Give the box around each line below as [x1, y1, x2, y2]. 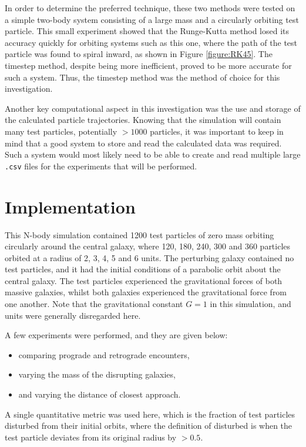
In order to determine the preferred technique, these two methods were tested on [5, 2, 295, 14]
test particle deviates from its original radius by [5, 431, 177, 443]
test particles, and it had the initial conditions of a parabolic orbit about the [5, 263, 281, 275]
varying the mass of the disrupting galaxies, [18, 368, 176, 381]
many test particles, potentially [5, 125, 117, 137]
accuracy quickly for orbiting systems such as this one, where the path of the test [5, 36, 298, 48]
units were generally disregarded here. [5, 309, 141, 321]
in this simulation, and [210, 298, 291, 310]
